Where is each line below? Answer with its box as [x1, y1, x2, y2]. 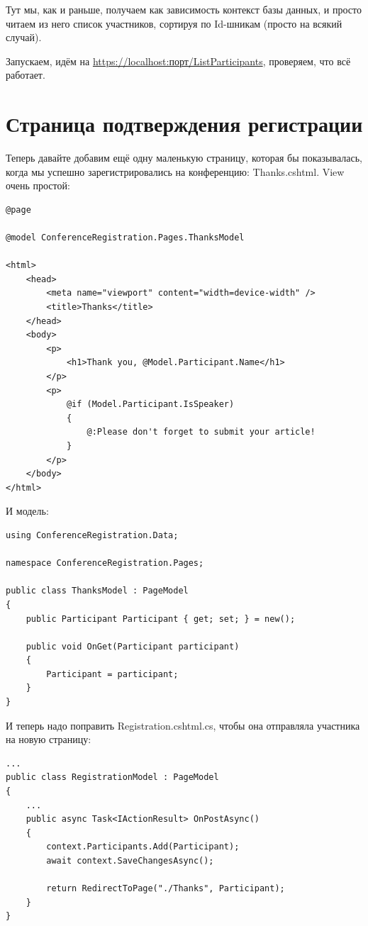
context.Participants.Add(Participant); [46, 842, 240, 852]
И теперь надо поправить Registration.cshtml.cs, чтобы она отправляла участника [6, 718, 360, 732]
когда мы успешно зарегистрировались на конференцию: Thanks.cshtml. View [6, 164, 345, 179]
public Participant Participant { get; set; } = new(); [26, 613, 296, 624]
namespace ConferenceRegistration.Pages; [6, 558, 204, 569]
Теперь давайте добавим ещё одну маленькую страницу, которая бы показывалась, [6, 150, 362, 165]
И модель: [6, 503, 49, 518]
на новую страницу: [6, 732, 91, 747]
